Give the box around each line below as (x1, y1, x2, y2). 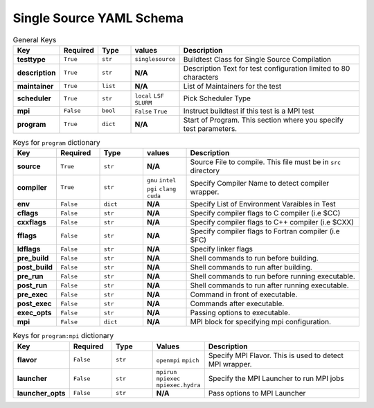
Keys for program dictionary (12, 138, 100, 148)
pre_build (17, 254, 49, 263)
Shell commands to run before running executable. (190, 272, 356, 281)
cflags (17, 209, 39, 218)
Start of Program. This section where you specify (183, 115, 344, 125)
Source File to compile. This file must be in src (190, 157, 341, 167)
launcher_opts (17, 388, 66, 398)
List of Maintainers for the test (183, 81, 282, 91)
